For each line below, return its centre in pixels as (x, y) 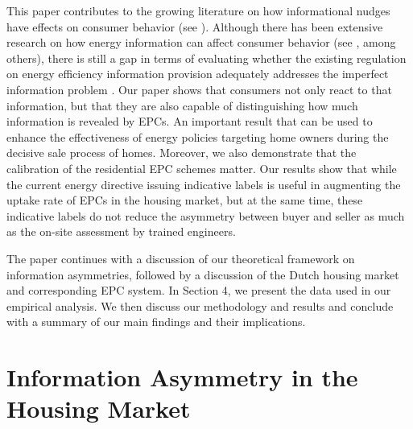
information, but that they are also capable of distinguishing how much (182, 105)
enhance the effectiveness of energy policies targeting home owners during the (198, 136)
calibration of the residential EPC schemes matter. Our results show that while (202, 168)
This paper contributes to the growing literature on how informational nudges (198, 10)
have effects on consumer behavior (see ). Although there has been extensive (195, 26)
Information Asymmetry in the (182, 377)
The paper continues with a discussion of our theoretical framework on (181, 258)
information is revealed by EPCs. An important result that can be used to (190, 121)
